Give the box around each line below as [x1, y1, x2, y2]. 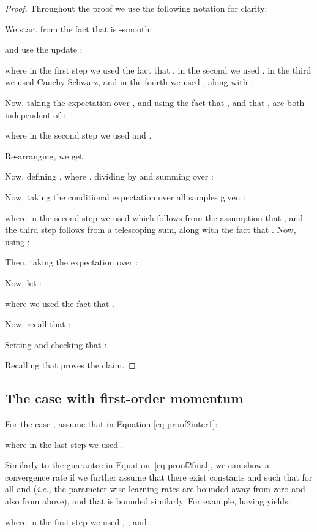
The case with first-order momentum [5, 389, 244, 408]
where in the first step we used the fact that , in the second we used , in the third [5, 63, 311, 76]
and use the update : [5, 43, 83, 56]
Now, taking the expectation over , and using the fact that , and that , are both [5, 96, 305, 108]
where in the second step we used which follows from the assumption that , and [5, 211, 304, 224]
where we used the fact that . [5, 297, 114, 310]
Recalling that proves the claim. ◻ [5, 359, 136, 371]
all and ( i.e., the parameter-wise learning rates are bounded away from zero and [5, 482, 305, 495]
